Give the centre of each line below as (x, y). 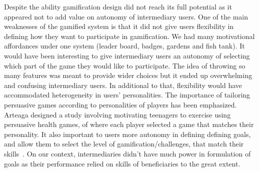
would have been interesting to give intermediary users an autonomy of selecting (127, 55)
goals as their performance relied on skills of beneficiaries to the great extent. (122, 163)
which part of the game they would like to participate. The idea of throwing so (125, 65)
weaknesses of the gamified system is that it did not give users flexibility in (119, 26)
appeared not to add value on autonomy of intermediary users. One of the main (126, 16)
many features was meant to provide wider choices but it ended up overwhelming (128, 75)
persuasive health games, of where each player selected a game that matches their (129, 124)
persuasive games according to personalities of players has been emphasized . (120, 104)
